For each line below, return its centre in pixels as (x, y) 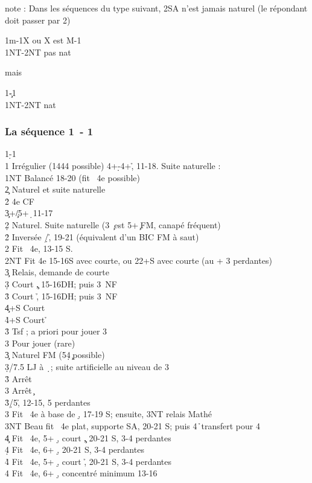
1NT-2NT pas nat (38, 52)
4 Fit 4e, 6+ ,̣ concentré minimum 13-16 (81, 473)
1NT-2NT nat (30, 104)
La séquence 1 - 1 (49, 131)
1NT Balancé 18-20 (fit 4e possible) (72, 177)
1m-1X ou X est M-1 (43, 40)
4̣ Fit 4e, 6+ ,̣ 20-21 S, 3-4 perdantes (75, 449)
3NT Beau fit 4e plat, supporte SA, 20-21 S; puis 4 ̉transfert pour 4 (132, 426)
